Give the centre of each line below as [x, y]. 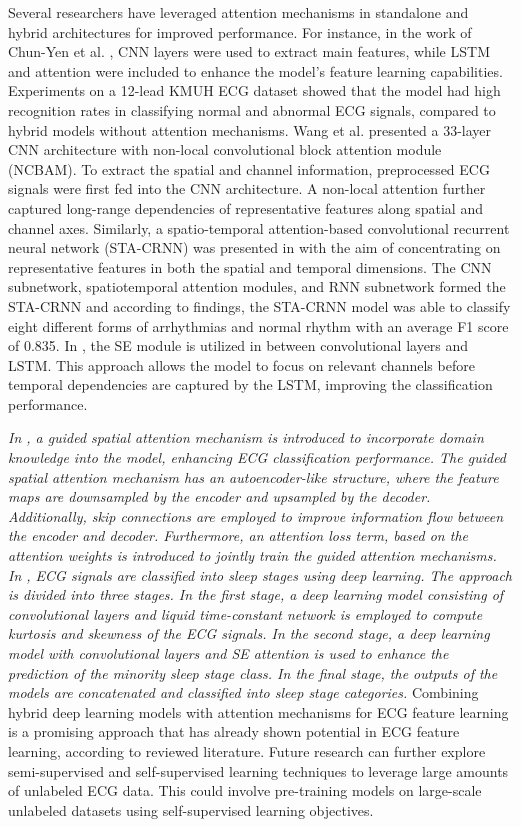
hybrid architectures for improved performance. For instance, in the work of [240, 31]
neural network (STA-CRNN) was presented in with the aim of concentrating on [254, 247]
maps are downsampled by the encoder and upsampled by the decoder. [219, 496]
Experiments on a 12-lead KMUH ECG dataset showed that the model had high [254, 90]
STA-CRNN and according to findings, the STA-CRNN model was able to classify [259, 305]
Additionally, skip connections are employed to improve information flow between [256, 515]
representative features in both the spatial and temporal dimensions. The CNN [250, 266]
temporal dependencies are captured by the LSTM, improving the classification [250, 384]
